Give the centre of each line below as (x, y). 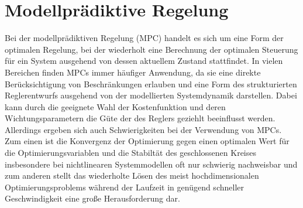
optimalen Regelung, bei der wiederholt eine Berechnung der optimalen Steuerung (151, 49)
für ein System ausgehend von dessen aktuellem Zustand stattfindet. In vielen (144, 61)
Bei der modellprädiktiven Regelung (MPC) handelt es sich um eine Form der (144, 38)
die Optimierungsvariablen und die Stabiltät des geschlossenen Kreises (130, 153)
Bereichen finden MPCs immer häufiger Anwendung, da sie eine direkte (133, 72)
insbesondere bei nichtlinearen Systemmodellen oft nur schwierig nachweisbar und (151, 164)
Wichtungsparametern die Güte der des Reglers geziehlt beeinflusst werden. (140, 118)
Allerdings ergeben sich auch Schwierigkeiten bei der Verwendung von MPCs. (143, 129)
